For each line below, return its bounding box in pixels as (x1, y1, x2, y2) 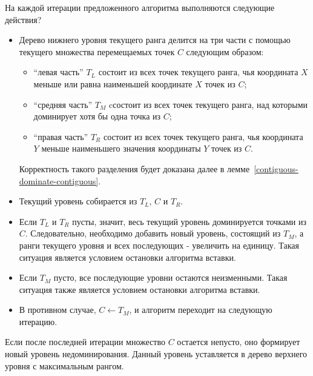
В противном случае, (19, 303, 96, 316)
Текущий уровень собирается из (19, 195, 137, 207)
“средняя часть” (33, 98, 93, 110)
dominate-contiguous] (19, 174, 99, 187)
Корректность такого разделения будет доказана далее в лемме (19, 162, 250, 175)
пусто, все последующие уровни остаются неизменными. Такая (53, 271, 288, 284)
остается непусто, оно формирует (177, 335, 300, 348)
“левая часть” (33, 65, 84, 78)
